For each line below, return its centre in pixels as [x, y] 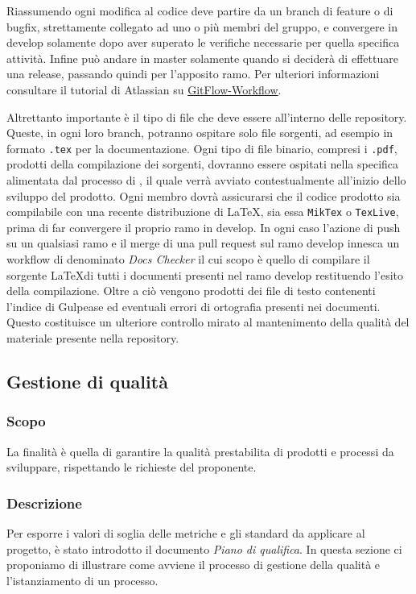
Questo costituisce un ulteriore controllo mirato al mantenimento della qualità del [208, 322]
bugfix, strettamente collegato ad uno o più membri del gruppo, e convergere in [202, 26]
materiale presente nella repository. [93, 338]
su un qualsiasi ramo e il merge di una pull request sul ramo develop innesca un [203, 243]
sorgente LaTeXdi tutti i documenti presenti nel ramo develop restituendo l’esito [205, 274]
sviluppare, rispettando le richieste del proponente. [132, 467]
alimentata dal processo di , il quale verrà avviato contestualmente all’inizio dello [206, 180]
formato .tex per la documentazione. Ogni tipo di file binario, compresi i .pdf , [202, 148]
